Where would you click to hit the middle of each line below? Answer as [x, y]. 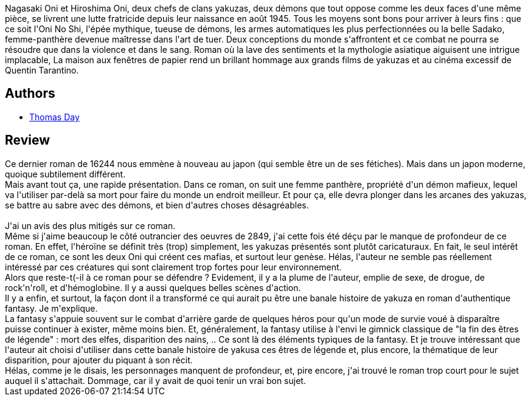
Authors [30, 94]
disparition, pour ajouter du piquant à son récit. [99, 360]
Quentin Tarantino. [42, 70]
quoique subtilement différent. [65, 174]
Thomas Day [54, 117]
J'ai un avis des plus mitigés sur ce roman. [90, 225]
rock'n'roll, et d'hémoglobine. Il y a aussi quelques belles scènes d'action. [153, 287]
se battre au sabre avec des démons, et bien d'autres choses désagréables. [157, 205]
